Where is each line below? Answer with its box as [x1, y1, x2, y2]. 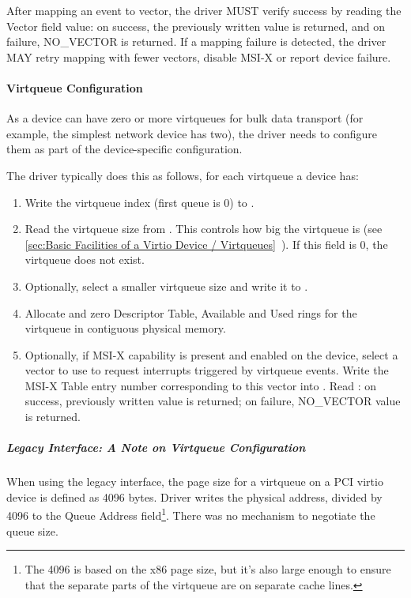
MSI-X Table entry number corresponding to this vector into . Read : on [25, 377, 377, 393]
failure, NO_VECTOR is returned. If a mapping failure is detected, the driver [6, 33, 386, 50]
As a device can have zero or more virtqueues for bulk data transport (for [6, 110, 364, 126]
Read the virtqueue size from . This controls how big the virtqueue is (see [25, 220, 383, 237]
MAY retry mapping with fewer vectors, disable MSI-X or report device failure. [6, 48, 391, 65]
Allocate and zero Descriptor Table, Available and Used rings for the [25, 304, 357, 321]
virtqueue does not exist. [25, 251, 145, 268]
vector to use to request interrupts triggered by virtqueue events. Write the [25, 362, 389, 378]
